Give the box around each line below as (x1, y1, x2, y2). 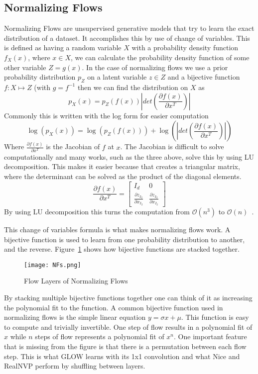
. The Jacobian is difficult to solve (120, 141, 224, 152)
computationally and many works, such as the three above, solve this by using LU (4, 151, 254, 162)
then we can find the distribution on (77, 82, 188, 92)
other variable (4, 62, 46, 72)
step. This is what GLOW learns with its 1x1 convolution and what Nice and (4, 351, 240, 361)
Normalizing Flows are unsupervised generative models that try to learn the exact (4, 23, 255, 33)
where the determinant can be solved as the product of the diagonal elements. (4, 171, 242, 182)
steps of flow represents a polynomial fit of (35, 331, 164, 342)
